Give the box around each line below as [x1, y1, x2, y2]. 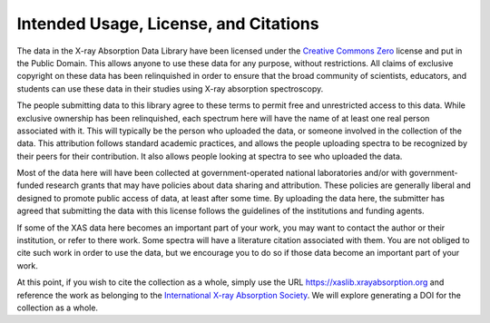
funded [16, 180, 44, 191]
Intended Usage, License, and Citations [16, 14, 319, 34]
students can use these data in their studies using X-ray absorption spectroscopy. [16, 83, 324, 94]
